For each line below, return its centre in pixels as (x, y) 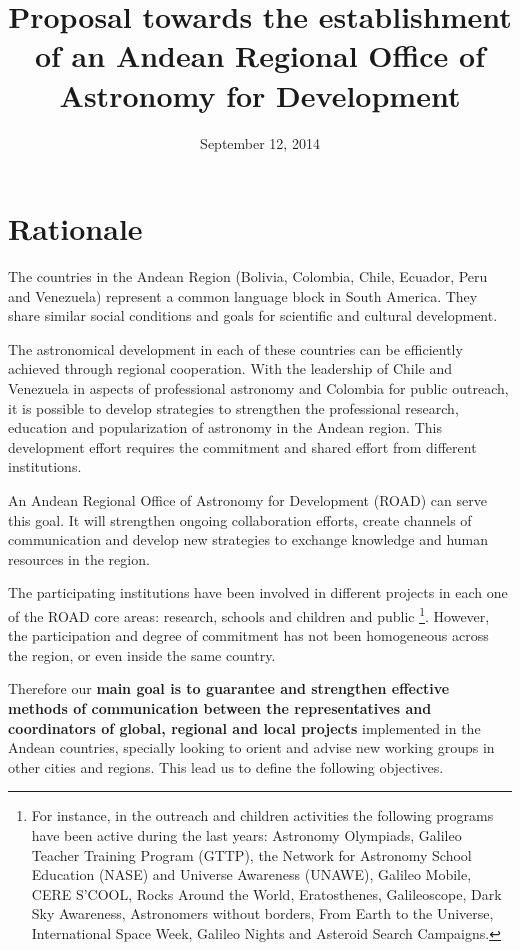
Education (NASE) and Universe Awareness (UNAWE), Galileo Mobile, (251, 874)
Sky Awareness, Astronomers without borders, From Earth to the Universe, (262, 913)
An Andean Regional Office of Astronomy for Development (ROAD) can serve (247, 499)
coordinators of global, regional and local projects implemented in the (244, 727)
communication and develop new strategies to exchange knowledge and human (248, 539)
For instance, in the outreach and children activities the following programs (262, 815)
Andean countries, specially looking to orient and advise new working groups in (251, 747)
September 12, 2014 (260, 142)
